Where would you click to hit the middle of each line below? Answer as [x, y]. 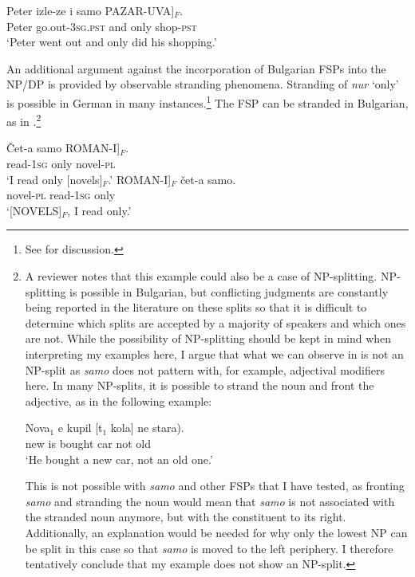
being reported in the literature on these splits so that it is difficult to [196, 307]
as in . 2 [24, 120]
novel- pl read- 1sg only [61, 195]
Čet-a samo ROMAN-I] [63, 148]
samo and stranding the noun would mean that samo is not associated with [210, 501]
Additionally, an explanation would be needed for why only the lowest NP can [216, 532]
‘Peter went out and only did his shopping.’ [112, 42]
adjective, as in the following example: [119, 400]
